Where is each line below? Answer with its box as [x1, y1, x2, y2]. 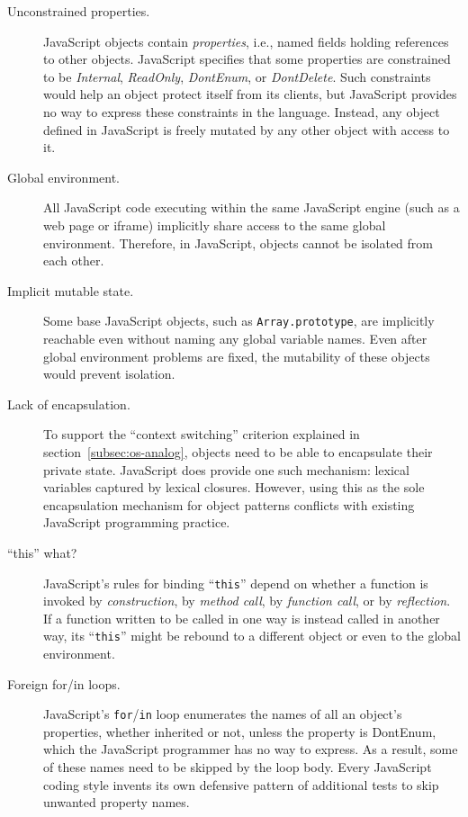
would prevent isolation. [43, 364, 175, 383]
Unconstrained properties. [7, 2, 150, 20]
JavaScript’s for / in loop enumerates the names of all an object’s [43, 705, 402, 723]
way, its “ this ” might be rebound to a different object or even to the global [43, 626, 461, 645]
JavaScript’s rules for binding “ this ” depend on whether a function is [43, 573, 428, 592]
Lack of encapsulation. [7, 394, 130, 413]
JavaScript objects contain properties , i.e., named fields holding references [43, 31, 449, 50]
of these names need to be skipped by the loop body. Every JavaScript [43, 758, 432, 777]
